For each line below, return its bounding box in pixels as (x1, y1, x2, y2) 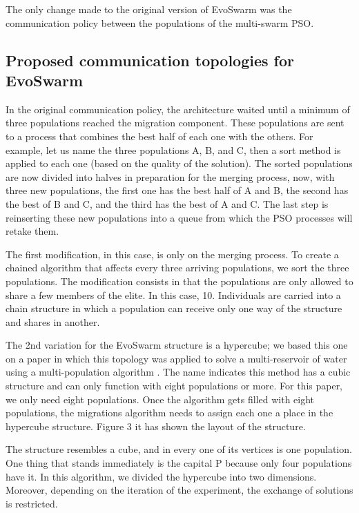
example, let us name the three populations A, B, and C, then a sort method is (6, 142, 341, 157)
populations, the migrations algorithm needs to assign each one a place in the (6, 405, 333, 420)
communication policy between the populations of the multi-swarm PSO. (6, 15, 314, 30)
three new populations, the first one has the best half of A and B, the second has (6, 183, 349, 197)
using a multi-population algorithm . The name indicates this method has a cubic (6, 365, 351, 379)
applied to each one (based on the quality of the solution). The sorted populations (6, 156, 353, 171)
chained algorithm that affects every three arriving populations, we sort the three (6, 260, 349, 275)
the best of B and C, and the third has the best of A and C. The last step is (6, 196, 329, 211)
